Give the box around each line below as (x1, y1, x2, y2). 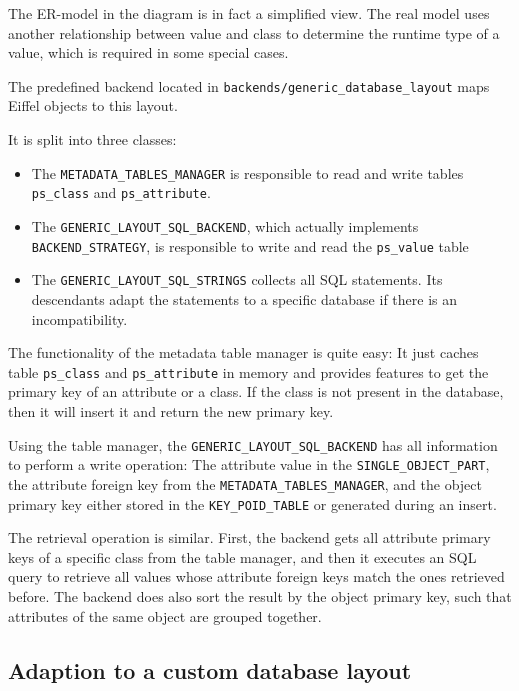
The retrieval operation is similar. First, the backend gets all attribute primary (8, 527, 491, 548)
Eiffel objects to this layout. (8, 95, 178, 116)
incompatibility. (31, 308, 128, 329)
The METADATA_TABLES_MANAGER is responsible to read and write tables (31, 162, 464, 183)
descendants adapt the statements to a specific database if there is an (31, 288, 457, 309)
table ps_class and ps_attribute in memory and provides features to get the (8, 361, 489, 382)
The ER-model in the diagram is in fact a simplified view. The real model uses (8, 3, 490, 23)
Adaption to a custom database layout (8, 654, 412, 685)
